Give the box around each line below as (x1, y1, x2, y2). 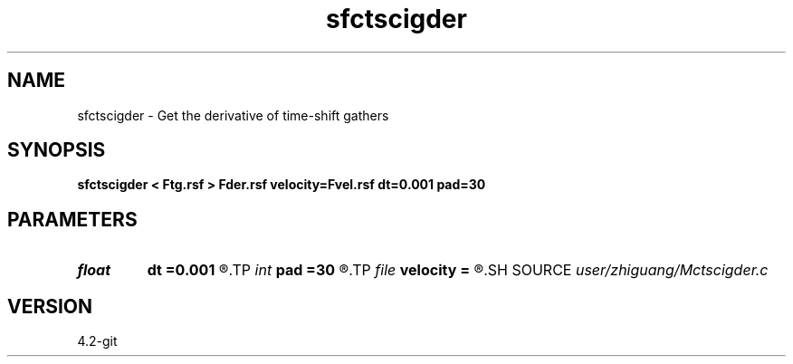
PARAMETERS (7, 207, 138, 231)
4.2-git (77, 333, 118, 350)
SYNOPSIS (7, 139, 106, 162)
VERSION (7, 294, 93, 318)
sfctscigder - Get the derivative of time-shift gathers (77, 107, 389, 123)
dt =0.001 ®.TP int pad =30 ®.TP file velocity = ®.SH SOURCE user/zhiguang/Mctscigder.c (147, 261, 769, 280)
